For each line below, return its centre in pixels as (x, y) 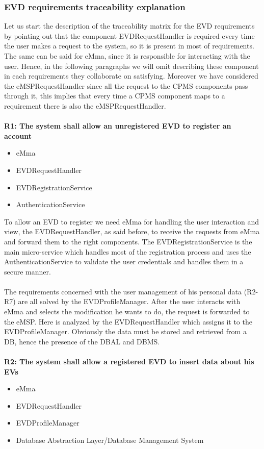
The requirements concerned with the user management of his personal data (123, 291)
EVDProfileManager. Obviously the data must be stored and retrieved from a (125, 331)
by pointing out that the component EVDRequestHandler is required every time (129, 35)
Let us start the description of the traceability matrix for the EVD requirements (129, 26)
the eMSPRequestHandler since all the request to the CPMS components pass (126, 85)
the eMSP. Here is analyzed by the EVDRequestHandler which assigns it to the (128, 321)
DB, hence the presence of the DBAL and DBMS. (82, 341)
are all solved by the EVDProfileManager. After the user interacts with (129, 301)
